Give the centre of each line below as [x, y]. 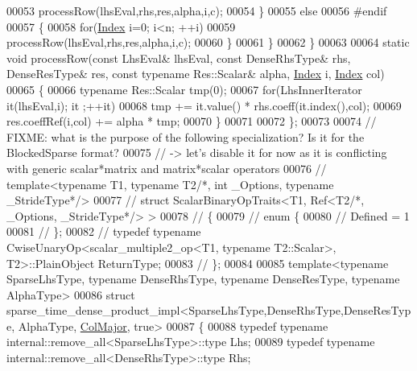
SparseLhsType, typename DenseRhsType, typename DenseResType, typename [203, 279]
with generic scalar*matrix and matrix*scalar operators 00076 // [167, 168]
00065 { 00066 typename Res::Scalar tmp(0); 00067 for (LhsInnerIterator [184, 89]
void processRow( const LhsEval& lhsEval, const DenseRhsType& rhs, [179, 58]
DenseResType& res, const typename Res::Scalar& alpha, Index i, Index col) [196, 74]
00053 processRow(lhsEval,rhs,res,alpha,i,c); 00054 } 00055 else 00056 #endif [197, 10]
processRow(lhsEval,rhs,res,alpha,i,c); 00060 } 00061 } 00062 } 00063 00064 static [208, 42]
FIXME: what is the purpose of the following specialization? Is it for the [186, 136]
